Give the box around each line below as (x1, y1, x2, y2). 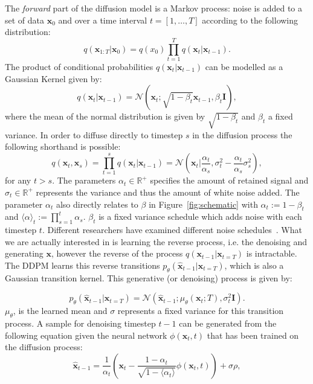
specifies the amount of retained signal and (150, 174, 309, 187)
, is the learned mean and (13, 304, 108, 317)
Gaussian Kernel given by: (5, 72, 102, 85)
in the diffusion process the (192, 128, 292, 141)
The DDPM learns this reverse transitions (5, 258, 160, 271)
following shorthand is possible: (5, 140, 121, 153)
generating (5, 247, 44, 260)
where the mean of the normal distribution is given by (5, 110, 205, 123)
